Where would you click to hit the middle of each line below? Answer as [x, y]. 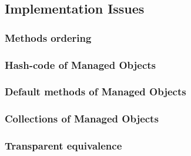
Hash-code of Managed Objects [80, 64]
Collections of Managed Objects [82, 119]
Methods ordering [48, 37]
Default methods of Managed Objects [95, 92]
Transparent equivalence [63, 146]
